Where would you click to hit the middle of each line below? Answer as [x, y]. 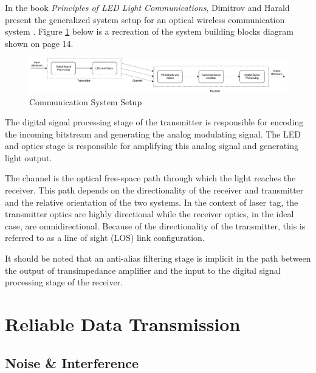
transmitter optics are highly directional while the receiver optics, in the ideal [149, 214]
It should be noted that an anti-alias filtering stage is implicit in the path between [158, 258]
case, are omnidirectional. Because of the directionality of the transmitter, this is [155, 225]
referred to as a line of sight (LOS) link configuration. [105, 238]
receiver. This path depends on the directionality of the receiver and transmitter [154, 190]
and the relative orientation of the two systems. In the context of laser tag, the [152, 202]
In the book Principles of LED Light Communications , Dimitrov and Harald [147, 7]
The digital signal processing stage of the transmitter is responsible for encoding [154, 122]
